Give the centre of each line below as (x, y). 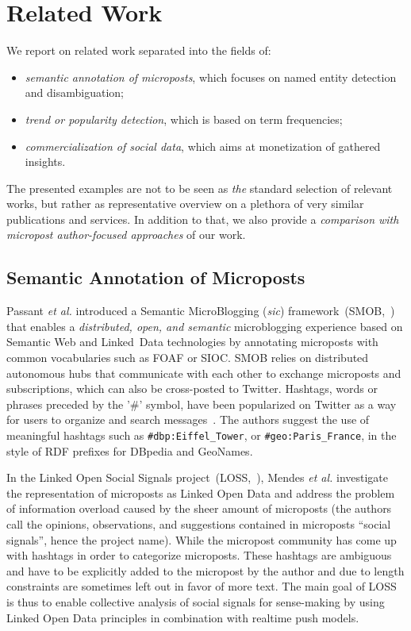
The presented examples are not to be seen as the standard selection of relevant (200, 188)
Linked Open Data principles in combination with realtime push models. (183, 617)
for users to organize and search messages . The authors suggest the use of (188, 419)
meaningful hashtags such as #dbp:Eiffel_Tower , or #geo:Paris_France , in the (202, 435)
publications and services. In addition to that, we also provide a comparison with (203, 219)
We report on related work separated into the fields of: (139, 50)
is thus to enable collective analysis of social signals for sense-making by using (196, 602)
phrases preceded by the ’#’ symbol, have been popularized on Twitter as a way (202, 404)
